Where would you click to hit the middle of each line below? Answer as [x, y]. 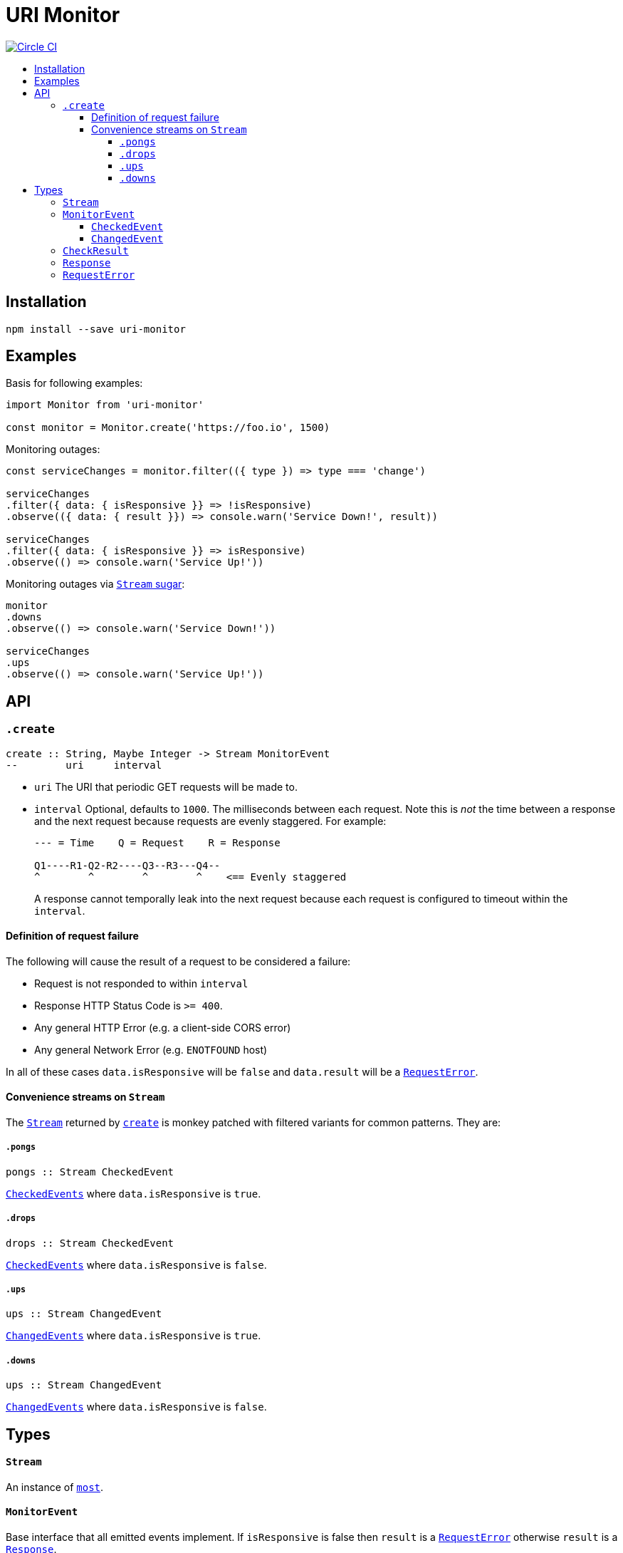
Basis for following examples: [74, 383]
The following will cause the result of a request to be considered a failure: [178, 961]
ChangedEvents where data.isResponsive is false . [136, 1407]
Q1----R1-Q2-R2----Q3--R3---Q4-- [127, 865]
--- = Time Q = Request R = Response [157, 842]
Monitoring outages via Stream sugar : [95, 584]
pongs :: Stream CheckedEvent [90, 1172]
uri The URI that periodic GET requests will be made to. [166, 786]
